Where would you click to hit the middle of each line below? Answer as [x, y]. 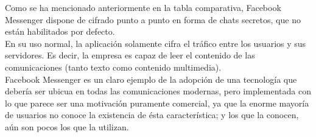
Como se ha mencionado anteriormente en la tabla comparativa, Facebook [143, 7]
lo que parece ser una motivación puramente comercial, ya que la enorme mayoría [157, 103]
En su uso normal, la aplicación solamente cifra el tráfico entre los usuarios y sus [156, 43]
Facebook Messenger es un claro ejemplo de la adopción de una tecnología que [151, 79]
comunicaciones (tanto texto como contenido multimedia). [113, 67]
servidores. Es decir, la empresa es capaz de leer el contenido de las [130, 55]
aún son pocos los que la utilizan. [67, 126]
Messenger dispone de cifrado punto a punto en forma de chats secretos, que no [153, 19]
